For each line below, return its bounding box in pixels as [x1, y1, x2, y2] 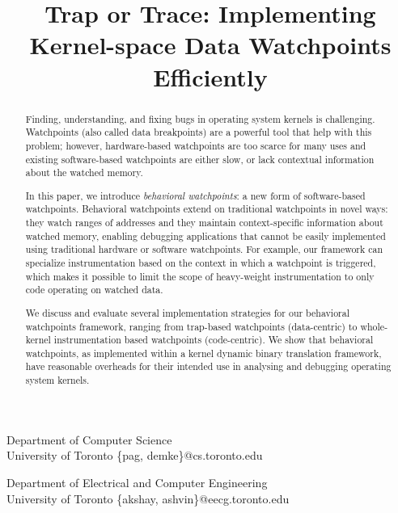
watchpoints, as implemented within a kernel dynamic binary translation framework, [25, 346, 382, 360]
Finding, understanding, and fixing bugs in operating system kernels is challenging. [25, 111, 375, 125]
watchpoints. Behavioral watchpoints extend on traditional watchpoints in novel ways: [25, 202, 388, 216]
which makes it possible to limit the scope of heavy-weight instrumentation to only [25, 269, 375, 283]
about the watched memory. [25, 166, 143, 179]
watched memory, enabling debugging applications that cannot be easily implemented [25, 229, 386, 242]
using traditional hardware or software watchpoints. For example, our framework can [25, 242, 383, 256]
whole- [360, 319, 388, 333]
